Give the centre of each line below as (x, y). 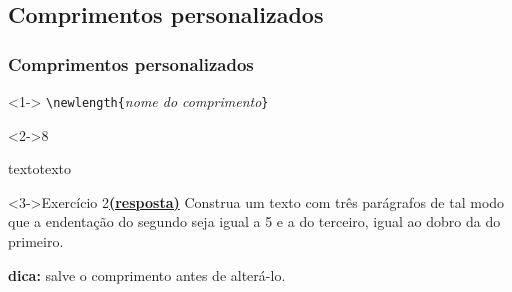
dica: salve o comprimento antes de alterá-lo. (147, 274)
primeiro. (36, 241)
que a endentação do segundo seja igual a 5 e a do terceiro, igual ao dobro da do (254, 221)
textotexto (39, 168)
